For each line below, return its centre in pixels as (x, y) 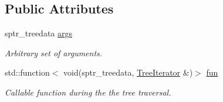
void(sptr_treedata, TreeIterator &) (128, 72)
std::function (27, 72)
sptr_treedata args (39, 33)
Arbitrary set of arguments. (54, 52)
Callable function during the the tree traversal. (88, 92)
